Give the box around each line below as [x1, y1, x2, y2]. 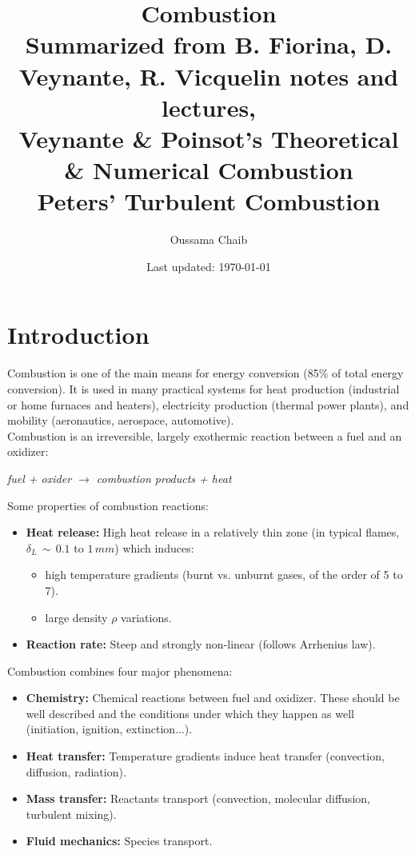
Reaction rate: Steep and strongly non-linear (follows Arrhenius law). [26, 636, 376, 652]
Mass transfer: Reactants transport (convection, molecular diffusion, [26, 790, 370, 807]
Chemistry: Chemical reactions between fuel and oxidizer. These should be [26, 689, 400, 706]
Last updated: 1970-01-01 [146, 257, 271, 274]
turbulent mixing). [26, 805, 117, 822]
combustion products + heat [96, 469, 232, 486]
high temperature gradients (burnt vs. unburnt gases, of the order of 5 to [45, 566, 403, 583]
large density [45, 609, 108, 625]
